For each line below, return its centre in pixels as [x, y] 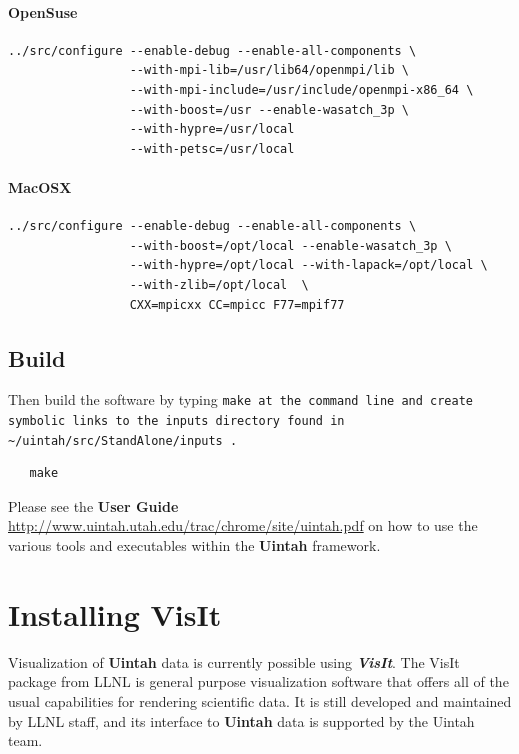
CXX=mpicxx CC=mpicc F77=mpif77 [237, 304]
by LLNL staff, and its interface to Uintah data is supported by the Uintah [241, 720]
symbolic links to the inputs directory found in [176, 420]
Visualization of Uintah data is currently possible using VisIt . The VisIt [234, 661]
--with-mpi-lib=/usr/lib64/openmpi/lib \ [269, 70]
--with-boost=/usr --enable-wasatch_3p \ [269, 109]
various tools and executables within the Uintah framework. [194, 545]
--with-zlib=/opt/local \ [219, 284]
